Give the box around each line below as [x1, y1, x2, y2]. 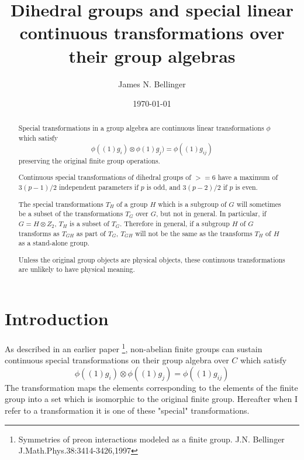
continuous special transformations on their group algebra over [5, 354, 229, 366]
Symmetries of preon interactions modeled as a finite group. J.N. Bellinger [18, 432, 285, 445]
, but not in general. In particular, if [156, 209, 267, 219]
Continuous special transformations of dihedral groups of [18, 172, 191, 182]
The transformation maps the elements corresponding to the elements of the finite [5, 381, 298, 393]
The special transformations [18, 199, 103, 209]
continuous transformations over [19, 21, 285, 45]
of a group [116, 199, 148, 209]
